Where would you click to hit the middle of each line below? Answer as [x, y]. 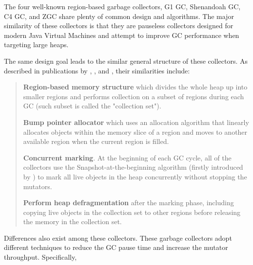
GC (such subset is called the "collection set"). [92, 106]
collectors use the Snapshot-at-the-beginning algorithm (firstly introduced [133, 167]
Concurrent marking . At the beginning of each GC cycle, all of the [127, 157]
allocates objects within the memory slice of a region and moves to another [135, 132]
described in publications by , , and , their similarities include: [97, 70]
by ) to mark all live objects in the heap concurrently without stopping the [135, 176]
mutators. [38, 186]
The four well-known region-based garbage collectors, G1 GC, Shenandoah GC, [122, 6]
